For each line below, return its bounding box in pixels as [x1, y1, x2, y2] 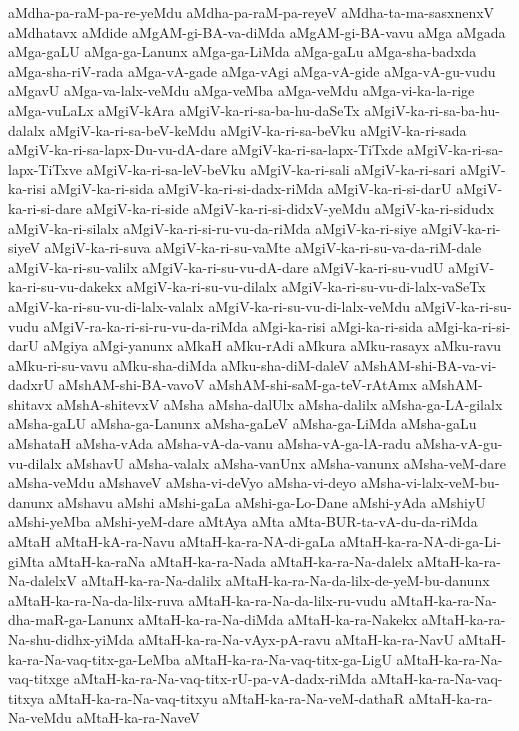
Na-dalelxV [8, 570, 77, 591]
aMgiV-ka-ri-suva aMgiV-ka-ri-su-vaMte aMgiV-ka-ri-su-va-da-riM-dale [44, 237, 482, 258]
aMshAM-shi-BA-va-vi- [354, 354, 497, 375]
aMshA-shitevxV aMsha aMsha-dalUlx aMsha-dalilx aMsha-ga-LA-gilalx [56, 393, 503, 414]
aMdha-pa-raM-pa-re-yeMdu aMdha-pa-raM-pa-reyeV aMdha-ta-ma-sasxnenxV [8, 2, 495, 22]
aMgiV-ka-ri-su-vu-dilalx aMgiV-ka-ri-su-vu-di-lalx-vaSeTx [126, 276, 486, 297]
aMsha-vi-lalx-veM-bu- [361, 472, 500, 493]
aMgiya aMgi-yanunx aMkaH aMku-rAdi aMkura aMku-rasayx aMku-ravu [43, 335, 502, 356]
